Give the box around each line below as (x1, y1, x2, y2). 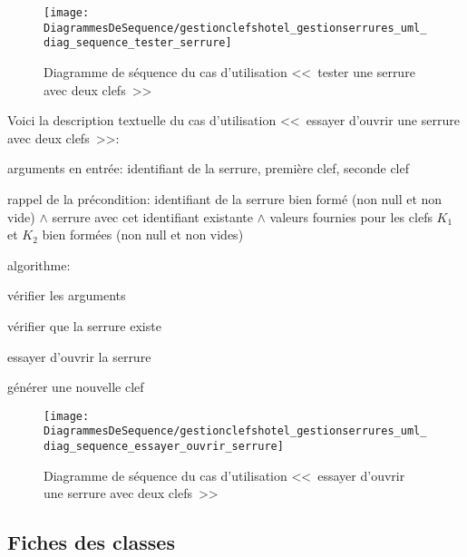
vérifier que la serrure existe (7, 316, 161, 335)
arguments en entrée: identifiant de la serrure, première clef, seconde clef (7, 159, 410, 178)
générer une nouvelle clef (7, 377, 144, 396)
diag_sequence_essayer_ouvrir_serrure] (44, 440, 284, 453)
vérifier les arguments (7, 286, 126, 305)
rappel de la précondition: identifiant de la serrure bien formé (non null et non (7, 189, 443, 208)
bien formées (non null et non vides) (42, 225, 244, 244)
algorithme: (7, 255, 71, 274)
